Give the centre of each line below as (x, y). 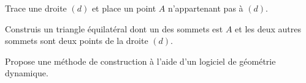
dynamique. (27, 73)
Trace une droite (36, 8)
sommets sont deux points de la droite (77, 41)
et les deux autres (268, 28)
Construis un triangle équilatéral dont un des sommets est (114, 28)
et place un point (124, 8)
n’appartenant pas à (205, 8)
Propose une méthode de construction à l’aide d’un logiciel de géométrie (140, 61)
